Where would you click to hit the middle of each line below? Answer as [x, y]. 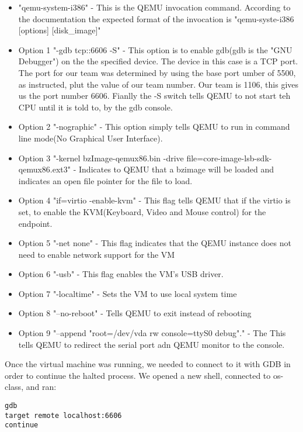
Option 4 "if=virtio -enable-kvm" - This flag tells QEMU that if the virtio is [154, 200]
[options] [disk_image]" [60, 30]
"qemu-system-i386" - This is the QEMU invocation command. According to [154, 7]
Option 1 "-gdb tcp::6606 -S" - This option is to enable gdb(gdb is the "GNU [155, 49]
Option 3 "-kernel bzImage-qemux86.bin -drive [101, 158]
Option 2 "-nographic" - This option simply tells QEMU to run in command [154, 127]
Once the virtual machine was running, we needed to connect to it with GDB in [148, 364]
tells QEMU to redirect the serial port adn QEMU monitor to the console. [151, 344]
